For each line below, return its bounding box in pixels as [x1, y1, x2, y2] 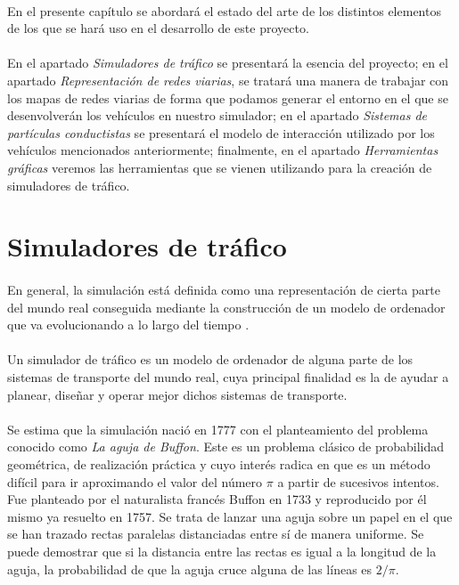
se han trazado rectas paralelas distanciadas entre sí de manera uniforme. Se [7, 524, 424, 543]
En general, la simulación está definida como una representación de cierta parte [7, 280, 440, 299]
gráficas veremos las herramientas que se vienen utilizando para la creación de [7, 158, 432, 176]
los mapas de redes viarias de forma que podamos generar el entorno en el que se [7, 88, 448, 107]
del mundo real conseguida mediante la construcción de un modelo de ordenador [7, 297, 446, 316]
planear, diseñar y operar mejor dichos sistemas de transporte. [7, 385, 348, 403]
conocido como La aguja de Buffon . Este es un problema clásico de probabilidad [7, 437, 445, 456]
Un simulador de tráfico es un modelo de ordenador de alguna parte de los [7, 350, 414, 369]
